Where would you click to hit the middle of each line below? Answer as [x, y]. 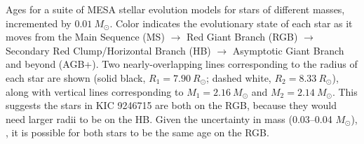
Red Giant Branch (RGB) [242, 37]
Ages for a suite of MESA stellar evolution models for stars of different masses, [175, 9]
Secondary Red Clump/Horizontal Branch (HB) [108, 50]
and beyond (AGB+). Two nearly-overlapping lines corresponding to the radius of [182, 64]
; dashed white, [239, 77]
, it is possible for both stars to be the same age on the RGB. [137, 132]
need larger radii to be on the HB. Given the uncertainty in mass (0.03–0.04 [169, 118]
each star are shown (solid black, [76, 77]
